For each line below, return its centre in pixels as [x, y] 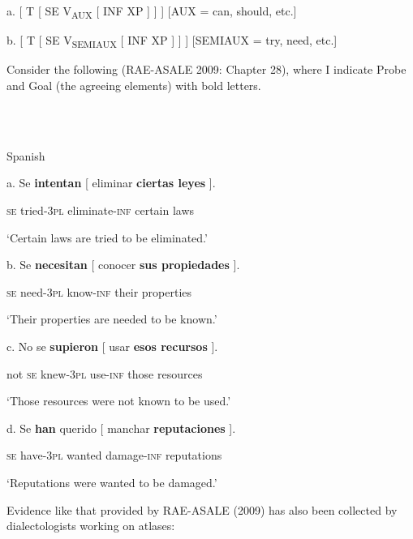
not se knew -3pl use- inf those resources [105, 373]
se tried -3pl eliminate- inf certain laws [101, 210]
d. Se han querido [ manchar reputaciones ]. [121, 428]
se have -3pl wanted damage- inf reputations [114, 455]
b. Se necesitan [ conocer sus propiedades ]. [123, 265]
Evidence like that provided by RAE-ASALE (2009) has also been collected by [202, 509]
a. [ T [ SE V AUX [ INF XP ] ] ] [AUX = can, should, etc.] [152, 12]
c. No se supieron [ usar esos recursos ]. [112, 346]
